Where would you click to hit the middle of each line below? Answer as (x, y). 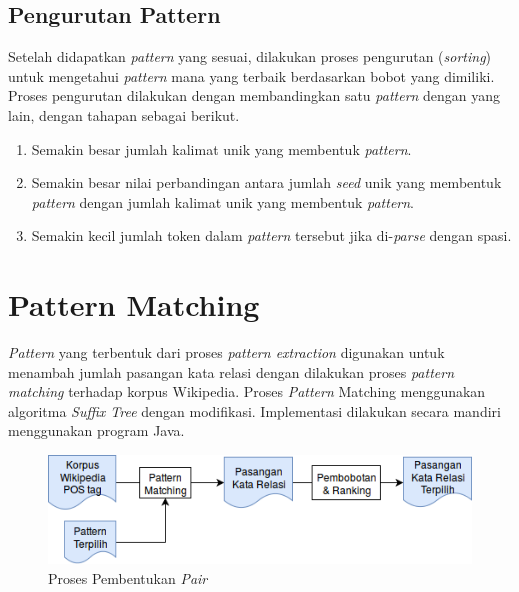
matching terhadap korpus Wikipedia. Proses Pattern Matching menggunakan (247, 391)
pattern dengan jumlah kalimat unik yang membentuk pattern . (223, 201)
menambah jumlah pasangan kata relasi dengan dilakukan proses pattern (231, 371)
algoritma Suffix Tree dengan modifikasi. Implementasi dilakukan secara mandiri (254, 410)
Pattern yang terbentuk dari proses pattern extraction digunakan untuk (226, 352)
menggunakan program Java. (96, 430)
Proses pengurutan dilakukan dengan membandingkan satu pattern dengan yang (254, 95)
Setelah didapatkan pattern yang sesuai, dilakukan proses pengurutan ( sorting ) (250, 56)
